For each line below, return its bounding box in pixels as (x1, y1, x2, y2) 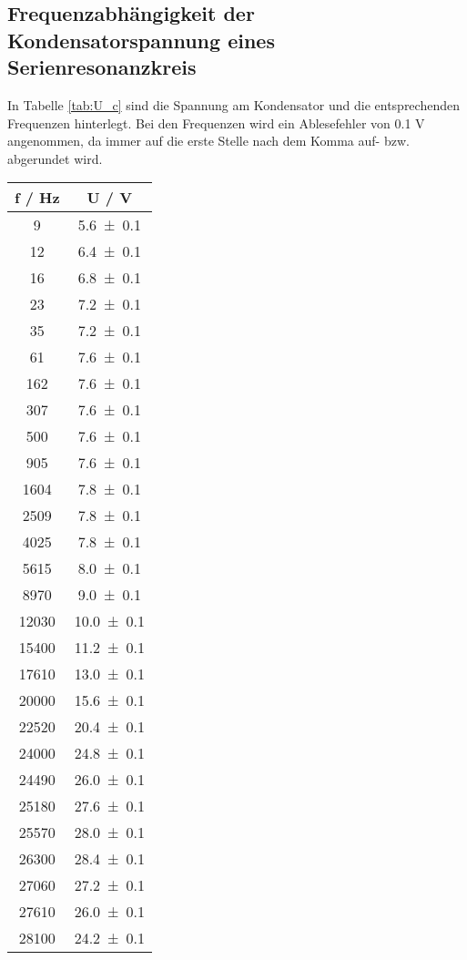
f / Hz (15, 187, 60, 209)
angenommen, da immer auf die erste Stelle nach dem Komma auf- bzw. (7, 131, 410, 150)
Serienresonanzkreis (7, 53, 197, 81)
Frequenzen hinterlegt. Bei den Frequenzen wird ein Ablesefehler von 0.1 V (7, 113, 425, 132)
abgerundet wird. (7, 148, 103, 168)
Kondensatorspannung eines (7, 26, 275, 54)
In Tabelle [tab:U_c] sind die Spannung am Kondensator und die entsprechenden (7, 95, 460, 114)
